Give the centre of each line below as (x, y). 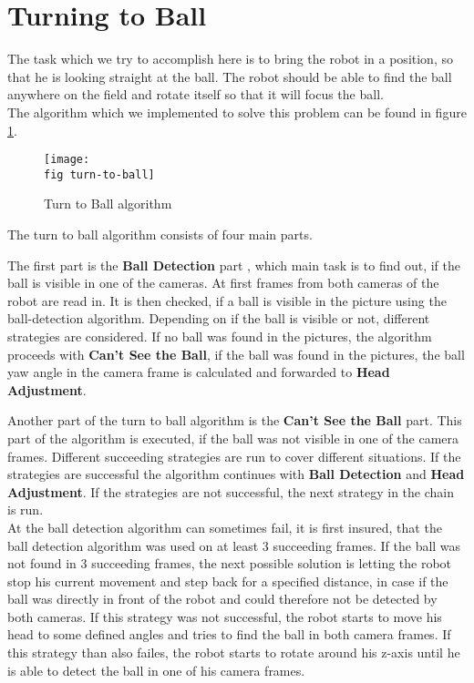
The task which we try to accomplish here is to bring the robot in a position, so (230, 59)
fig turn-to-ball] (99, 174)
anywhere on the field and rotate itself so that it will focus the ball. (196, 94)
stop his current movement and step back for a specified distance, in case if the (228, 581)
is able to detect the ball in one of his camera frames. (156, 670)
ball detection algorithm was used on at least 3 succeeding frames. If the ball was (234, 545)
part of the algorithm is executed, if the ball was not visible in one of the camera (233, 438)
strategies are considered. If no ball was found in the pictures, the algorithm (220, 336)
